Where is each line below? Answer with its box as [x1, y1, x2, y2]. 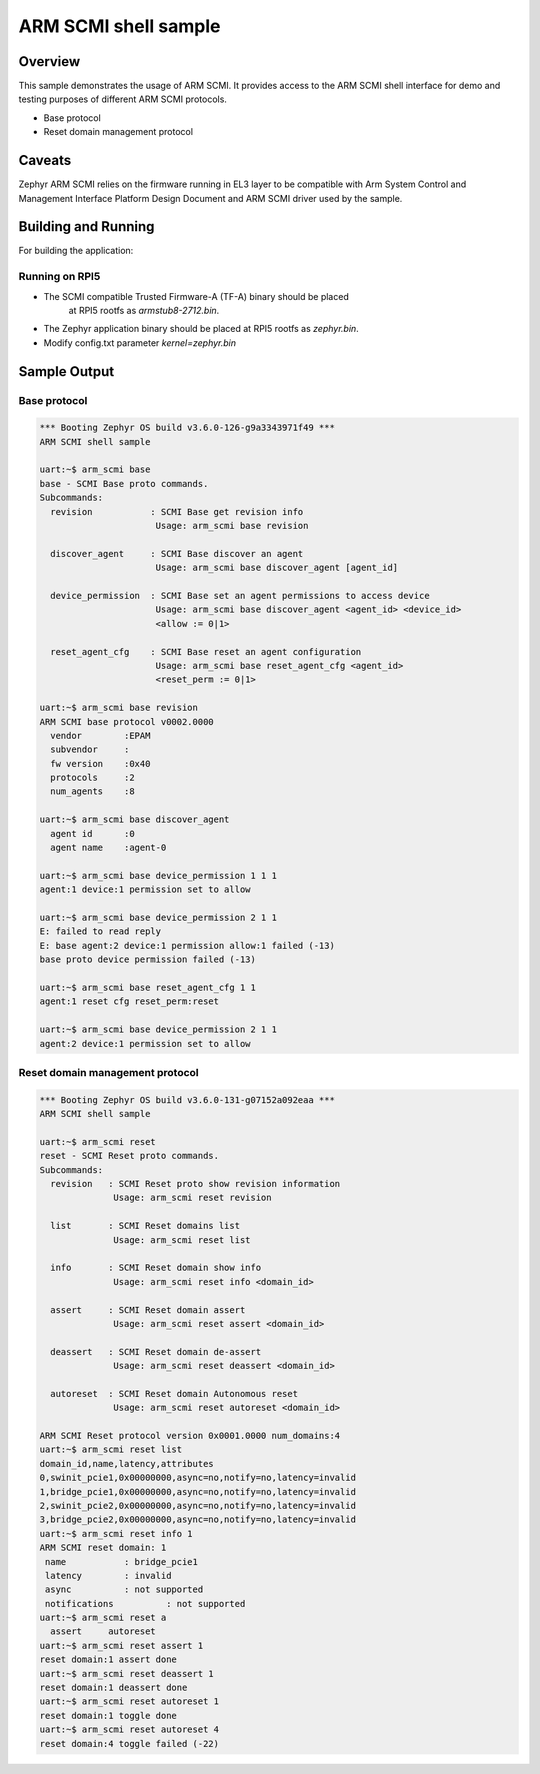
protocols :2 [50, 772, 135, 784]
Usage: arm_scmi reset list [113, 1234, 251, 1245]
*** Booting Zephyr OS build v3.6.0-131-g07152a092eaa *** [39, 1094, 335, 1105]
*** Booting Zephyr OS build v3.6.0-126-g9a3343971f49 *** [39, 422, 335, 434]
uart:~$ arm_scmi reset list [39, 1444, 183, 1455]
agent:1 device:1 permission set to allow [39, 884, 251, 895]
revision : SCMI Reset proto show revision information [50, 1178, 341, 1189]
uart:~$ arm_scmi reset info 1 [39, 1528, 194, 1539]
